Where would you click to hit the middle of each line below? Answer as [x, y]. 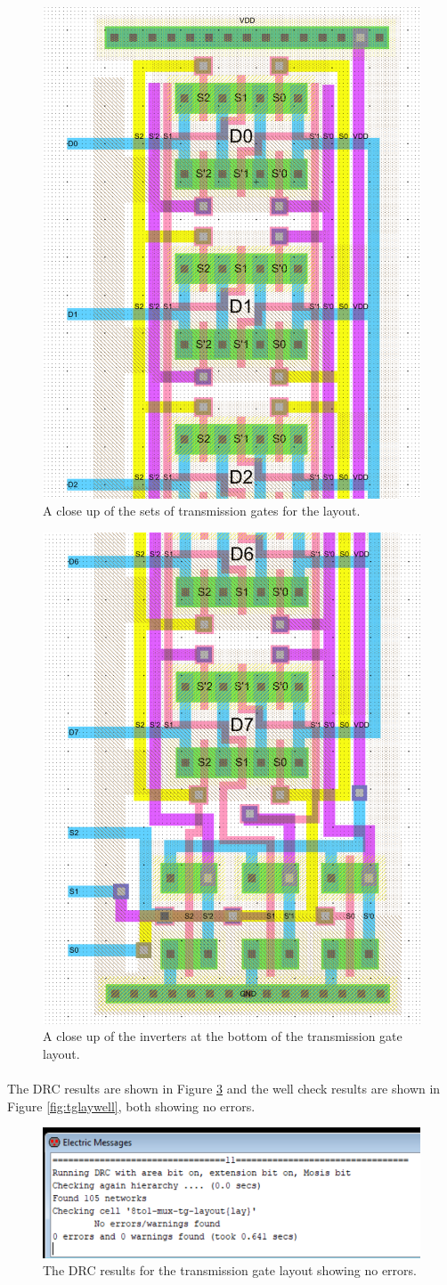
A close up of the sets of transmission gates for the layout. [202, 511]
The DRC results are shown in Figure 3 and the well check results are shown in [224, 1088]
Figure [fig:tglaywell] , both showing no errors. [131, 1106]
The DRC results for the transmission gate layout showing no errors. [230, 1270]
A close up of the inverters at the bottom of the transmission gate [223, 1036]
